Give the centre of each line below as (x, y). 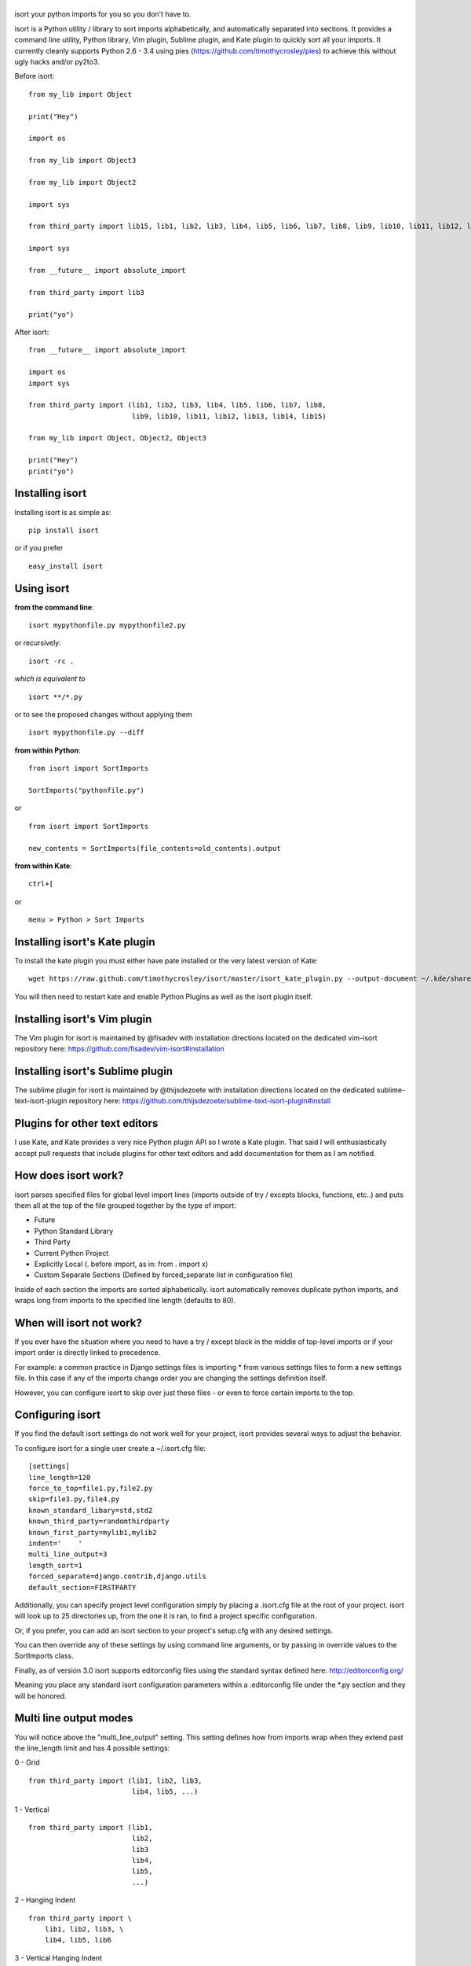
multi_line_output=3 (68, 1554)
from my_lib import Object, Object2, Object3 (118, 438)
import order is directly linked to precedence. (88, 1353)
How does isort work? (69, 1176)
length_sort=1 (55, 1565)
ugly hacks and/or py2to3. (57, 61)
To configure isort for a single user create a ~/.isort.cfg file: (110, 1448)
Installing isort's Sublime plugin (93, 1071)
